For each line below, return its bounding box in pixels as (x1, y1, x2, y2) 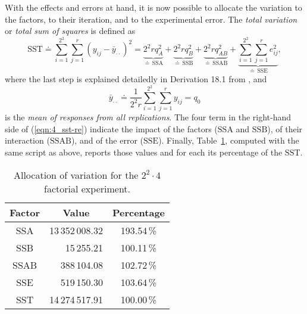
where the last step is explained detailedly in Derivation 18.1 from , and (5, 72, 267, 85)
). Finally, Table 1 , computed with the (158, 134, 299, 147)
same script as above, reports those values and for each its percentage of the (5, 145, 283, 158)
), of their (267, 122, 303, 135)
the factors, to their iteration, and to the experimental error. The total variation (5, 13, 297, 25)
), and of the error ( (71, 134, 143, 147)
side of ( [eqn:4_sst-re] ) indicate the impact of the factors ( (5, 122, 218, 135)
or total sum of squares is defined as (5, 24, 136, 37)
